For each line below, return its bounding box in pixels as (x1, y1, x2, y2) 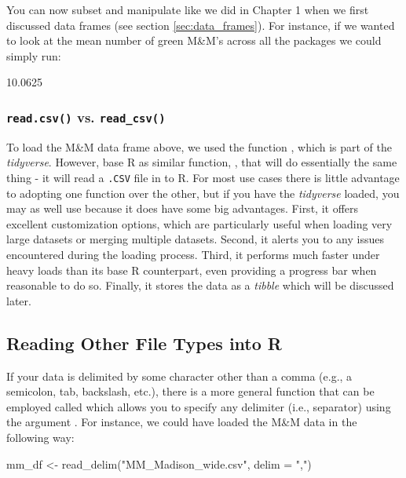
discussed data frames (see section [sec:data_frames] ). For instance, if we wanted (6, 16, 395, 33)
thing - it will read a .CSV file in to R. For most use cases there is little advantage (6, 169, 400, 185)
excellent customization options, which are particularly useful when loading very (6, 215, 393, 232)
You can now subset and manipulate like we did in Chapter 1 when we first (6, 2, 369, 17)
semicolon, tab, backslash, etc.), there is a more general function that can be (6, 383, 375, 400)
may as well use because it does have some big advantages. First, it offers (6, 200, 359, 217)
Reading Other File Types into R (6, 330, 282, 355)
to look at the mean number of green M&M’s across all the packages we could (6, 32, 382, 49)
